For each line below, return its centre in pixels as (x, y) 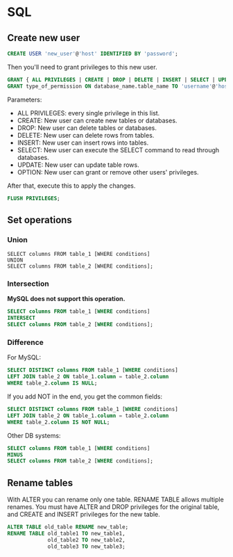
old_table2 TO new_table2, (87, 540)
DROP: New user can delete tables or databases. (87, 128)
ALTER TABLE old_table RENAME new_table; (68, 527)
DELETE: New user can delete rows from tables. (86, 135)
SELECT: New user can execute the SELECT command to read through (118, 150)
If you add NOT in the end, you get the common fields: (85, 396)
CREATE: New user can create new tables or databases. (97, 120)
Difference (25, 343)
